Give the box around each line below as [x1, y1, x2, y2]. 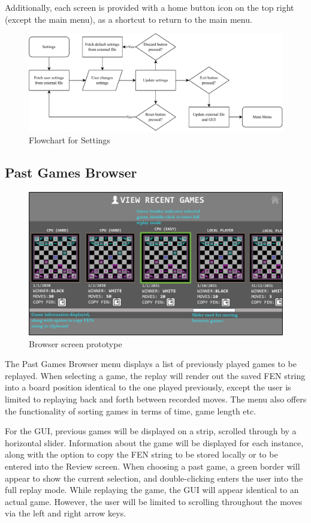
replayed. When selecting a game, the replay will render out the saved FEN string [5, 369, 306, 381]
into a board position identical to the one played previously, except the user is [5, 381, 291, 393]
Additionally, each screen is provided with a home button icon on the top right [5, 1, 294, 13]
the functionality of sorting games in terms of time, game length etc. [5, 404, 256, 417]
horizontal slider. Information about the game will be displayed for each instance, [5, 436, 304, 449]
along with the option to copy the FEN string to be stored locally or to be [5, 448, 278, 461]
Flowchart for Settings [29, 134, 111, 146]
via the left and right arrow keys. [5, 507, 126, 519]
